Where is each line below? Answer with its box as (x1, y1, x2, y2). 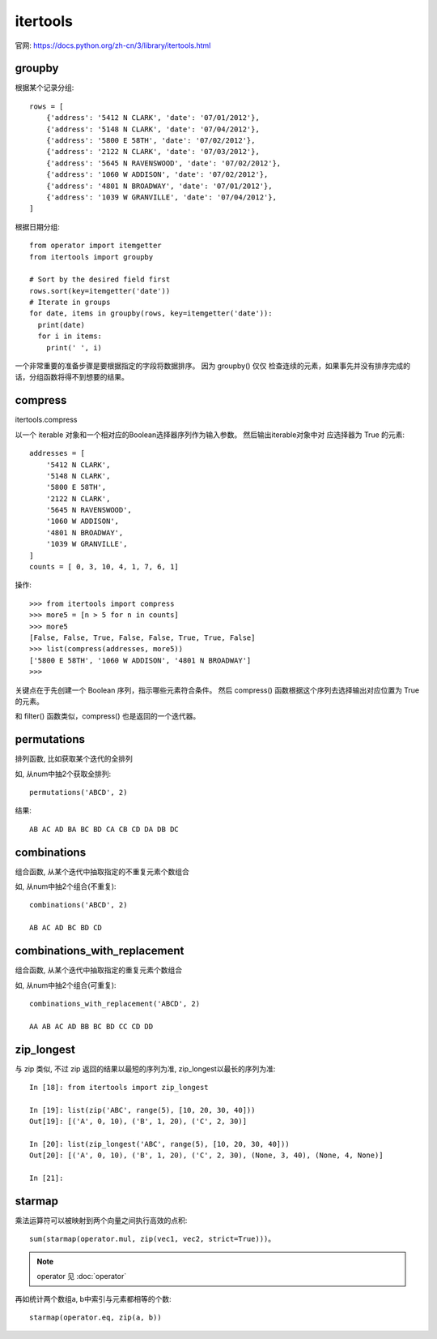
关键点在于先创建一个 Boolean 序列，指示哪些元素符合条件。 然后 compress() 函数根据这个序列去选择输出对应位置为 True (15, 685, 420, 695)
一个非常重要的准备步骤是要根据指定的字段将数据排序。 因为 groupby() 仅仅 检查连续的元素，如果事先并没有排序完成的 (15, 361, 410, 371)
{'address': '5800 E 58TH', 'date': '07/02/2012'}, (45, 136, 256, 145)
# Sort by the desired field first (29, 275, 171, 284)
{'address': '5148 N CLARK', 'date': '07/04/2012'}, (45, 124, 261, 134)
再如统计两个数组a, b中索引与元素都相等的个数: (15, 1294, 172, 1303)
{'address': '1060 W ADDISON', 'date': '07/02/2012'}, (45, 170, 269, 179)
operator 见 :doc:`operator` (36, 1272, 127, 1281)
